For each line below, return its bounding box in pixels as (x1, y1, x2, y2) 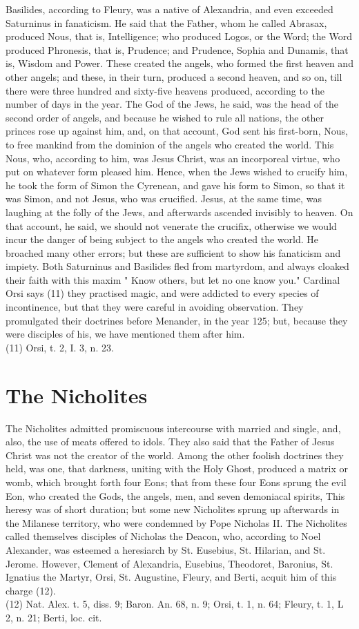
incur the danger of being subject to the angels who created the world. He (6, 232, 318, 246)
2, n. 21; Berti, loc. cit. (6, 610, 102, 624)
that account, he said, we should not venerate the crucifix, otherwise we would (6, 218, 337, 233)
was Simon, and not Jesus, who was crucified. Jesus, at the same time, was (6, 191, 322, 206)
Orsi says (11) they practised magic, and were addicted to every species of (6, 286, 319, 300)
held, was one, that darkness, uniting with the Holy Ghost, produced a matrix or (6, 461, 349, 476)
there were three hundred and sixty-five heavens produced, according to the (6, 83, 324, 97)
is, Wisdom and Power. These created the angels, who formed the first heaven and (6, 56, 353, 70)
